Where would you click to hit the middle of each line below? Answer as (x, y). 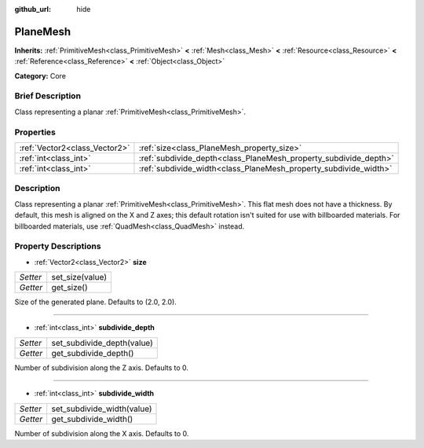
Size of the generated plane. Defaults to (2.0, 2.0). (95, 302)
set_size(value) (79, 277)
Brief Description (48, 96)
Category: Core (40, 75)
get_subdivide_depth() (93, 353)
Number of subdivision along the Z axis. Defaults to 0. (101, 367)
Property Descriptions (58, 246)
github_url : (33, 9)
